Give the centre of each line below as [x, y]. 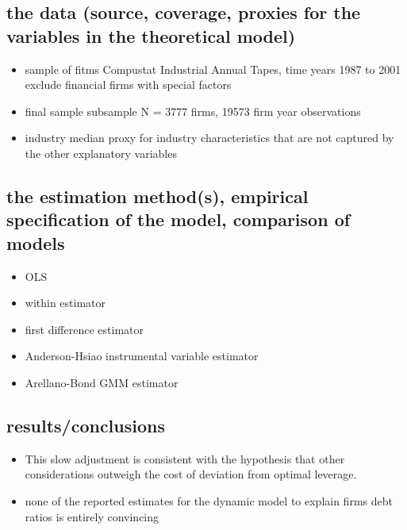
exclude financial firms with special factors [128, 84]
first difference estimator [84, 329]
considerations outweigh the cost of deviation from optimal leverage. [191, 474]
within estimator [65, 303]
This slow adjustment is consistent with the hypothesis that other [185, 458]
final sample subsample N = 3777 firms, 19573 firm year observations [193, 111]
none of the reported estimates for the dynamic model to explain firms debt [209, 500]
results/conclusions [86, 425]
